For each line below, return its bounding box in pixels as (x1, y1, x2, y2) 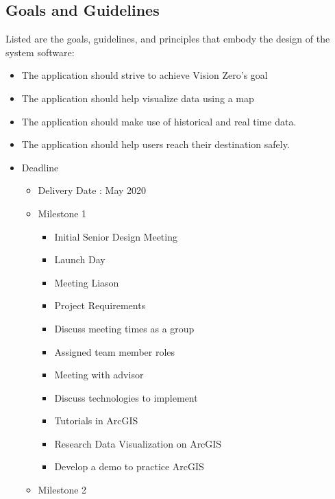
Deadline (21, 160, 59, 174)
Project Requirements (54, 298, 146, 313)
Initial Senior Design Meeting (54, 229, 177, 243)
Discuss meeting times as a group (54, 321, 195, 335)
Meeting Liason (54, 275, 119, 289)
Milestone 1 (38, 206, 87, 220)
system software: (5, 45, 75, 59)
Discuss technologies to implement (54, 390, 198, 404)
